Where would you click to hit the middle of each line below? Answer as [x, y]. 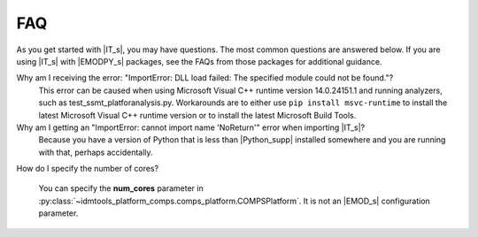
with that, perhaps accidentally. [96, 152]
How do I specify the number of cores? [88, 169]
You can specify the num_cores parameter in [121, 188]
